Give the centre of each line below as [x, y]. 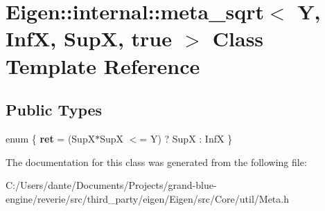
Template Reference [103, 65]
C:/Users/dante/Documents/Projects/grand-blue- [111, 185]
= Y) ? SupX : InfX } [186, 138]
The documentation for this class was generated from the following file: [156, 162]
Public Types [54, 110]
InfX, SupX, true [89, 38]
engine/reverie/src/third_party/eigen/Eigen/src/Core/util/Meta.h [147, 198]
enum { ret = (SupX [51, 138]
